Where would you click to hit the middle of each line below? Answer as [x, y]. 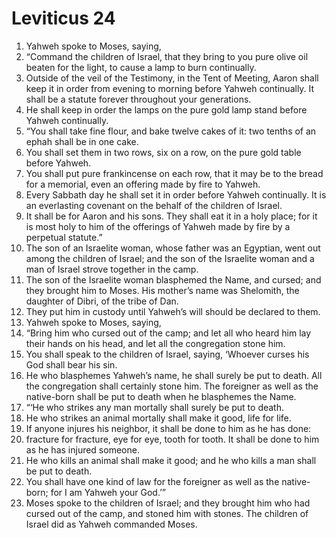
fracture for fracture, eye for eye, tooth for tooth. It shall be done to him [172, 439]
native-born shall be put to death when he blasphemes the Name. [161, 396]
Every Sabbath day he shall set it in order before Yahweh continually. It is [176, 194]
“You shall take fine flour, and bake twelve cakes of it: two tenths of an [171, 131]
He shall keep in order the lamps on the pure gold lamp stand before [166, 109]
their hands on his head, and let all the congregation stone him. [155, 343]
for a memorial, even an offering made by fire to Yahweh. [143, 184]
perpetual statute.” [64, 237]
